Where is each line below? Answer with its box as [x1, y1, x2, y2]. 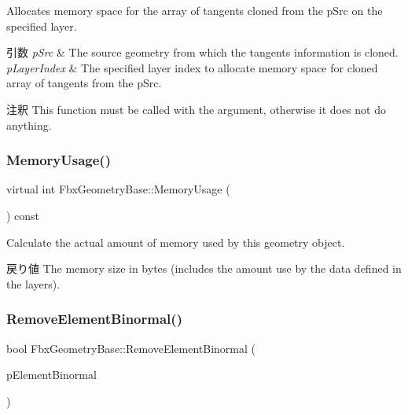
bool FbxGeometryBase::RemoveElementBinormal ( [6, 340, 255, 356]
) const [6, 207, 40, 223]
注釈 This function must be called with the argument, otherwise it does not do [6, 101, 386, 117]
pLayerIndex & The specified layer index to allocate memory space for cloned [6, 59, 378, 75]
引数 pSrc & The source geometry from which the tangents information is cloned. [6, 44, 399, 61]
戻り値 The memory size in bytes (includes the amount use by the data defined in [6, 260, 402, 277]
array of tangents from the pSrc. [6, 75, 162, 91]
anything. [6, 116, 52, 133]
